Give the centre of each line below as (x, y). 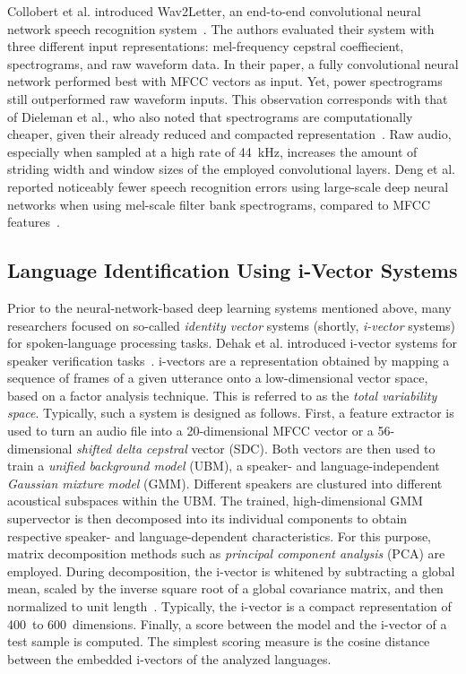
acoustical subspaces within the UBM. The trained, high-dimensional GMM (215, 501)
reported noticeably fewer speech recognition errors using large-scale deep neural (228, 186)
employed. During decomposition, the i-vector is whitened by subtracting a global (231, 570)
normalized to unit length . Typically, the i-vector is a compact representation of (229, 606)
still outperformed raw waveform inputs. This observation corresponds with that (228, 98)
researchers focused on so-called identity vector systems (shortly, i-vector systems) (232, 325)
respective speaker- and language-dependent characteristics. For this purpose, (220, 536)
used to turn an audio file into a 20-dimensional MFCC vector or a (190, 431)
